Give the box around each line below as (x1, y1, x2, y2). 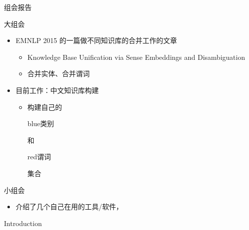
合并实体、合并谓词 (27, 68, 90, 79)
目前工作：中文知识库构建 (15, 85, 99, 95)
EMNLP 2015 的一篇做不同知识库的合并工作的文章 (15, 35, 177, 46)
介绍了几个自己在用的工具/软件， (15, 201, 123, 212)
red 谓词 (27, 151, 51, 162)
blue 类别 (27, 118, 54, 129)
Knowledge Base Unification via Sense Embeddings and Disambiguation (27, 51, 245, 62)
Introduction (4, 218, 42, 228)
